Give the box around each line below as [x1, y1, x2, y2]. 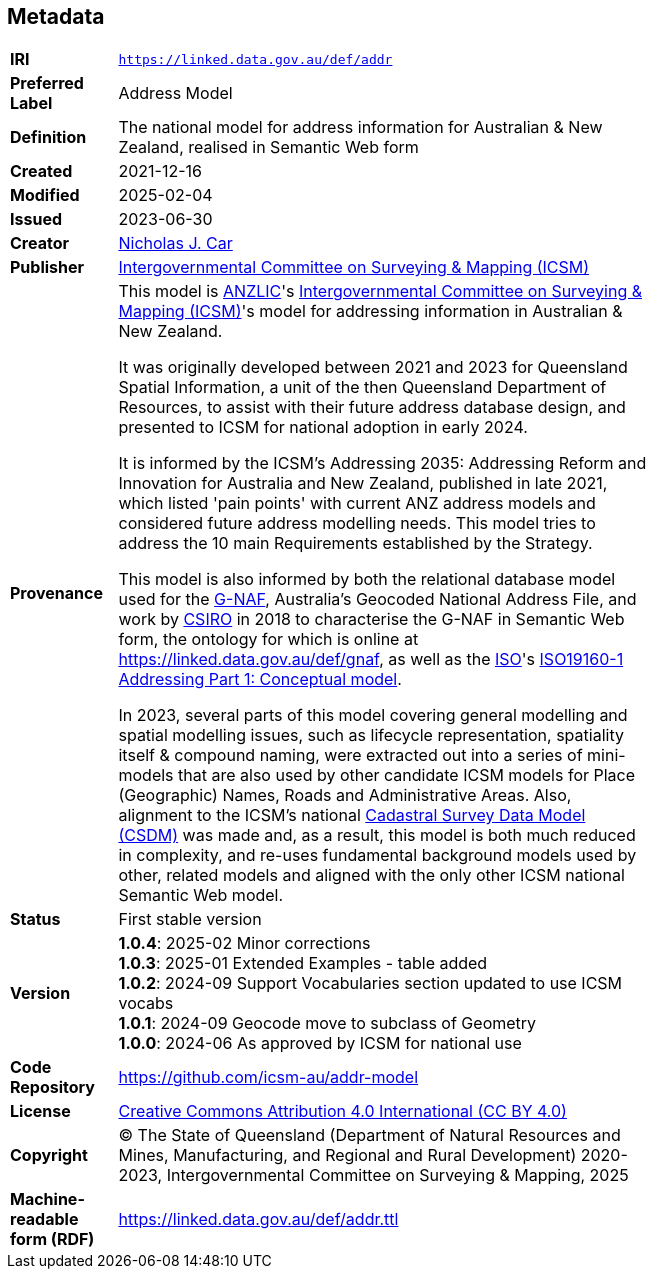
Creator [10, 233, 69, 254]
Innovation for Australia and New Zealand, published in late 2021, [118, 473, 608, 494]
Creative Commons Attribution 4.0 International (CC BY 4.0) [118, 1101, 567, 1122]
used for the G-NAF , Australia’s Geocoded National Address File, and [118, 589, 637, 610]
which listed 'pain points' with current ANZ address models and [118, 493, 596, 514]
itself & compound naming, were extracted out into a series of [118, 745, 583, 766]
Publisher [10, 257, 85, 278]
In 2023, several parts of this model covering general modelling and [118, 705, 628, 726]
